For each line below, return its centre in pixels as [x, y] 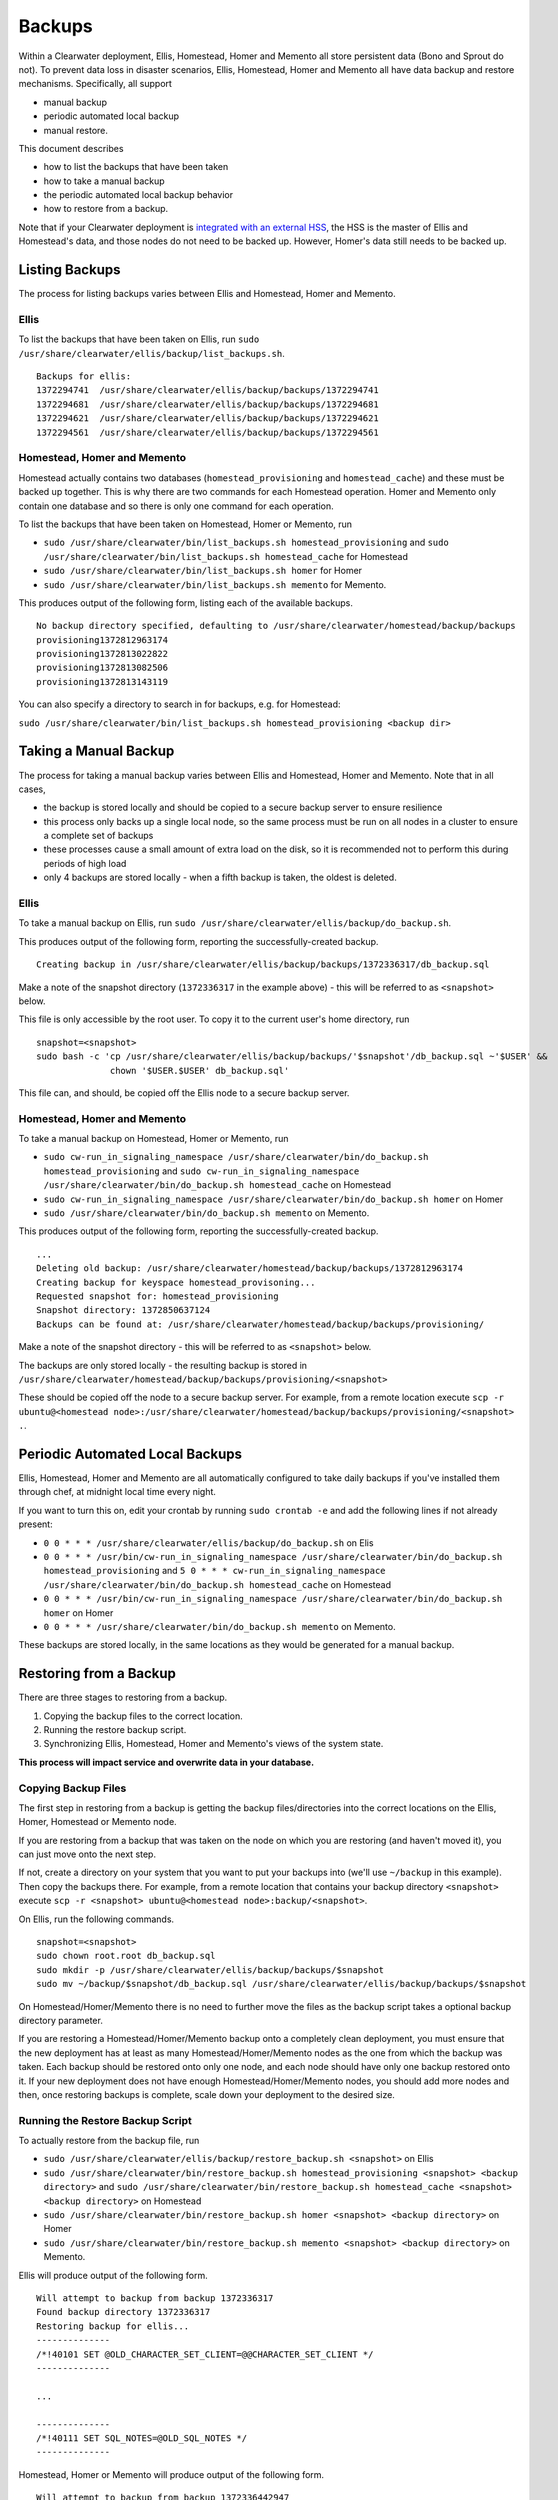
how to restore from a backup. [106, 209]
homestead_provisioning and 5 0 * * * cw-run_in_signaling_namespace [214, 1571]
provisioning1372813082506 [102, 668]
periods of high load [85, 863]
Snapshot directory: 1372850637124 [123, 1310]
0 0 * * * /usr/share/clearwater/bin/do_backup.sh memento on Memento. [219, 1626]
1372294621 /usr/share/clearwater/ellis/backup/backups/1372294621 [207, 418]
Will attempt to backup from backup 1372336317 [155, 2298]
